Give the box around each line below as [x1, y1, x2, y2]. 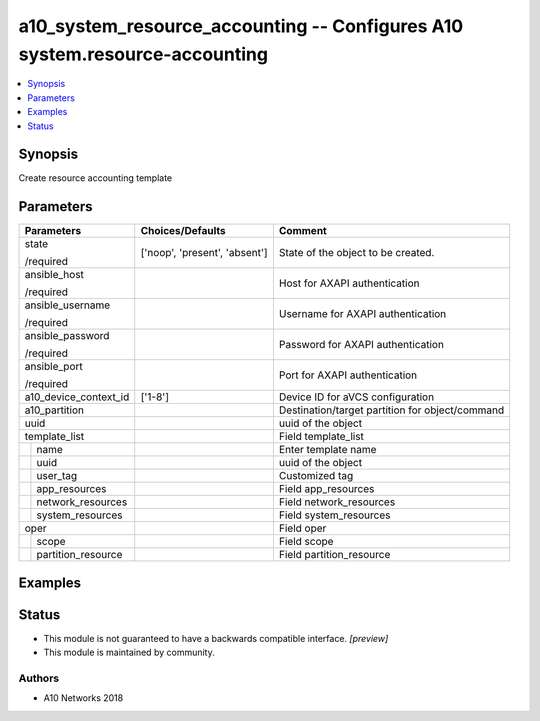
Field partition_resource [278, 548, 391, 562]
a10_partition [24, 403, 85, 417]
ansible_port [24, 360, 84, 374]
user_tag [36, 469, 78, 483]
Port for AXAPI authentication [278, 368, 418, 382]
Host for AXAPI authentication [278, 276, 420, 290]
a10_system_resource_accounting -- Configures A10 [18, 15, 464, 37]
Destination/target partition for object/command [278, 403, 505, 417]
